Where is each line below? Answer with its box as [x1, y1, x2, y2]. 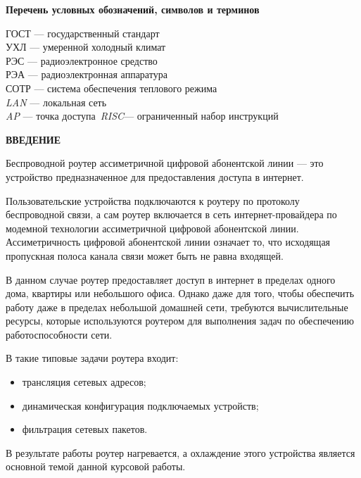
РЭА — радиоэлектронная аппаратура [6, 67, 167, 82]
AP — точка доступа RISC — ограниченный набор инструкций [6, 108, 279, 123]
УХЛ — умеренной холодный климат [6, 39, 166, 54]
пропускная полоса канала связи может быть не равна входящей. [6, 248, 284, 263]
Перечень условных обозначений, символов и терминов [6, 2, 260, 16]
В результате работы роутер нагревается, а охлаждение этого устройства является [6, 445, 355, 460]
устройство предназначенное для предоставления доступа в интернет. [6, 169, 304, 184]
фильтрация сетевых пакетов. [22, 422, 148, 436]
